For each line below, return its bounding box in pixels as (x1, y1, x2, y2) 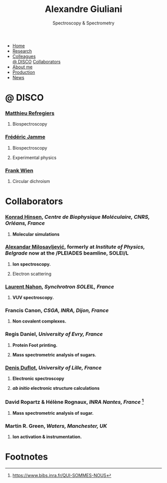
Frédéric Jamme (5, 134, 46, 141)
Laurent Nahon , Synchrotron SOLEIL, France (5, 283, 114, 290)
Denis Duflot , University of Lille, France (5, 364, 102, 371)
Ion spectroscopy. (12, 261, 51, 267)
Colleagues (12, 53, 36, 59)
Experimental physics (12, 155, 57, 161)
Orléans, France (5, 220, 45, 227)
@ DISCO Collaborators (12, 58, 61, 64)
